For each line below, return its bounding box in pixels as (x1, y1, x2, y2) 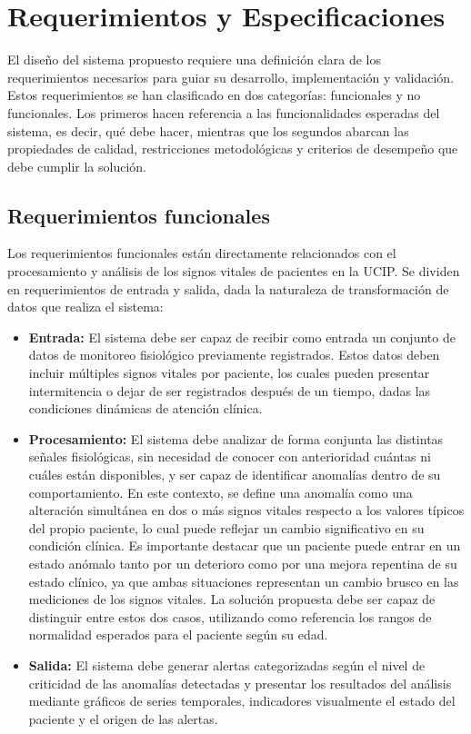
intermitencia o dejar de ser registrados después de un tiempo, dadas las (28, 381, 431, 400)
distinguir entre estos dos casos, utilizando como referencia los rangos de (28, 607, 432, 626)
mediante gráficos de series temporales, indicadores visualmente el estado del (28, 691, 456, 710)
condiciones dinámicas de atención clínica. (28, 399, 263, 418)
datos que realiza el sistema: (7, 297, 164, 316)
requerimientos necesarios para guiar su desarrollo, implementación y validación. (7, 67, 455, 86)
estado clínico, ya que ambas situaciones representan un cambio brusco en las (28, 571, 459, 590)
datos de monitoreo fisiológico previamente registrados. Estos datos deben (28, 345, 440, 364)
